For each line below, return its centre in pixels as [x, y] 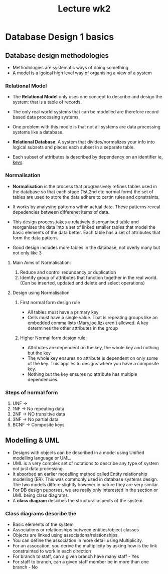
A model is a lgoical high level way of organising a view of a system [82, 73]
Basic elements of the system [43, 524]
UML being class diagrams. [41, 495]
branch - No [25, 567]
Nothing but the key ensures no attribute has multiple [82, 374]
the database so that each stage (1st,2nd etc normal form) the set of [83, 192]
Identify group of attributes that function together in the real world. [89, 277]
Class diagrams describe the [41, 513]
